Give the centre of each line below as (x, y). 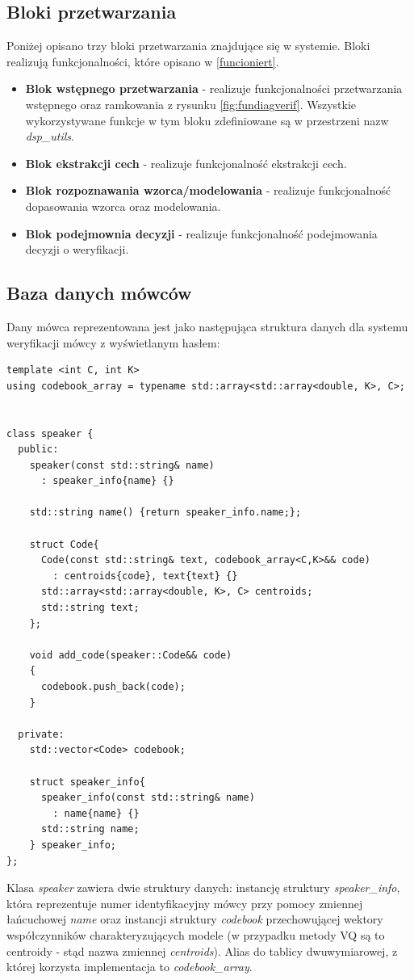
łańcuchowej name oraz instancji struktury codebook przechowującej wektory (195, 919)
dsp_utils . (50, 136)
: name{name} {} (96, 813)
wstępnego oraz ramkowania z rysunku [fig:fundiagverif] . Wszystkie (191, 104)
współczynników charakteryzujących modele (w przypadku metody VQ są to (196, 934)
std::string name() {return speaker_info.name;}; (165, 513)
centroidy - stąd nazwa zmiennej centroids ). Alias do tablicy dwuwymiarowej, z (202, 951)
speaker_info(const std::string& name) (148, 798)
